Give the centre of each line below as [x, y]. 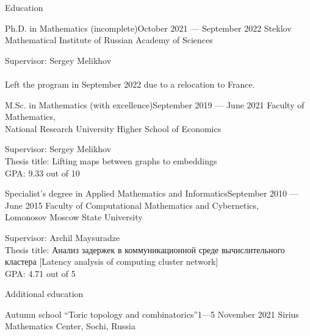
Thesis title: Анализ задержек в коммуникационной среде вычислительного [145, 249]
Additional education [44, 294]
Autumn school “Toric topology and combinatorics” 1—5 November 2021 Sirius [152, 314]
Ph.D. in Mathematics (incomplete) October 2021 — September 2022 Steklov [148, 28]
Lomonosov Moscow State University [74, 217]
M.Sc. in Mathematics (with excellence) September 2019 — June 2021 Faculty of [155, 104]
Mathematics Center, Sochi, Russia [70, 326]
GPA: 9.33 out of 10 [42, 173]
